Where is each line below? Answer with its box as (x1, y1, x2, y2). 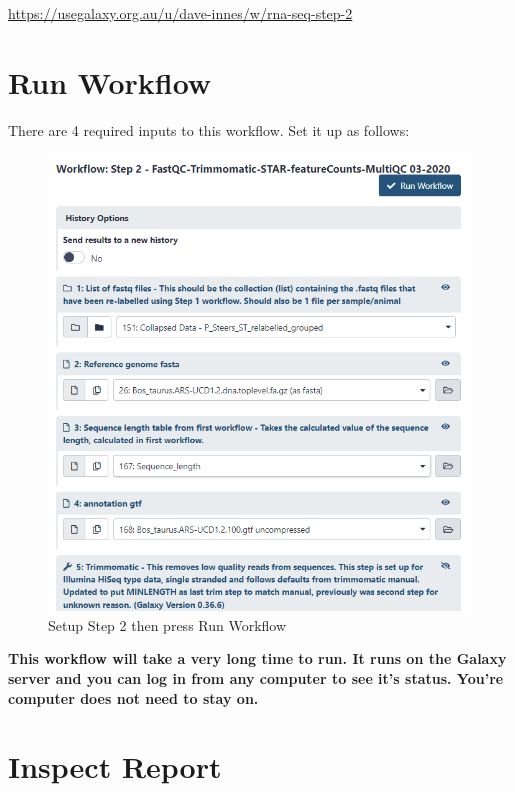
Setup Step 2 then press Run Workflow (48, 614, 287, 635)
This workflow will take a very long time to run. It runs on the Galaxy (8, 648, 507, 669)
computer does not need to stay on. (8, 687, 259, 708)
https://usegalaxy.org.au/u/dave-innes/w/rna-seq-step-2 (8, 3, 353, 23)
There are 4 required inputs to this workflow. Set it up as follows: (8, 119, 410, 140)
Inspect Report (8, 746, 222, 787)
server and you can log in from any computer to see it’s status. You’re (8, 668, 504, 689)
